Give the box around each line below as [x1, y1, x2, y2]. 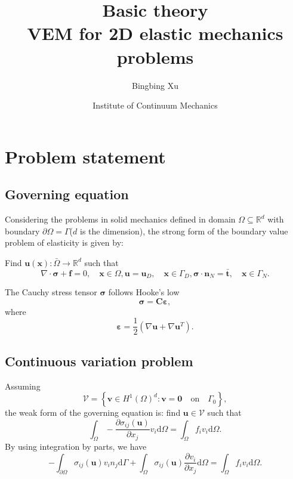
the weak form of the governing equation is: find [5, 406, 181, 419]
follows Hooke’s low [108, 286, 180, 298]
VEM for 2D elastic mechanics [27, 21, 283, 45]
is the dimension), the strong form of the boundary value [80, 224, 288, 237]
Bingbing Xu [132, 79, 178, 91]
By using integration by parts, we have [5, 440, 147, 453]
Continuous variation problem [5, 351, 193, 370]
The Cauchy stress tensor [5, 286, 97, 298]
